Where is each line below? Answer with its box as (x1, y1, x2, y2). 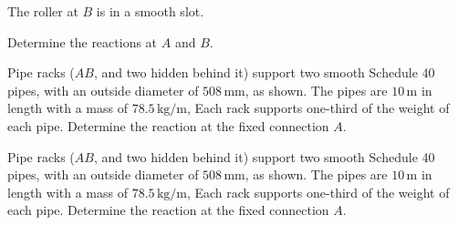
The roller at (7, 2, 78, 20)
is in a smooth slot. (96, 2, 204, 20)
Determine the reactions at (7, 32, 158, 51)
